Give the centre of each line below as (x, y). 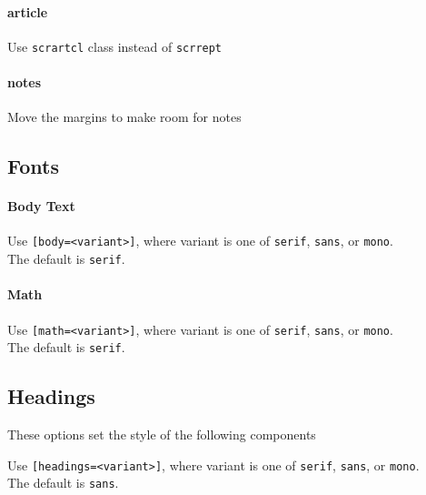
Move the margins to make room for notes (124, 117)
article (28, 11)
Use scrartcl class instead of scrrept (115, 46)
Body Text (41, 206)
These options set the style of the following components (162, 434)
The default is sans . (63, 483)
